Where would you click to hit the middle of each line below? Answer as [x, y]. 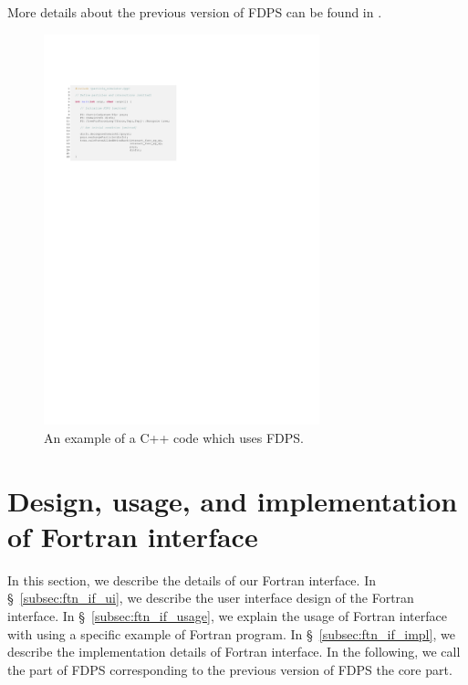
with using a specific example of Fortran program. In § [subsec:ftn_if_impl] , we [231, 633]
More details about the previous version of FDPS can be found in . [195, 12]
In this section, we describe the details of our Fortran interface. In [192, 580]
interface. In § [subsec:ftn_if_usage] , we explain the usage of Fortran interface [227, 615]
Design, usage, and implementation [233, 500]
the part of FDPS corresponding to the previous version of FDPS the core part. [230, 669]
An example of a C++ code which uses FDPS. [174, 437]
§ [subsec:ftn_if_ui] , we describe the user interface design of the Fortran [211, 598]
